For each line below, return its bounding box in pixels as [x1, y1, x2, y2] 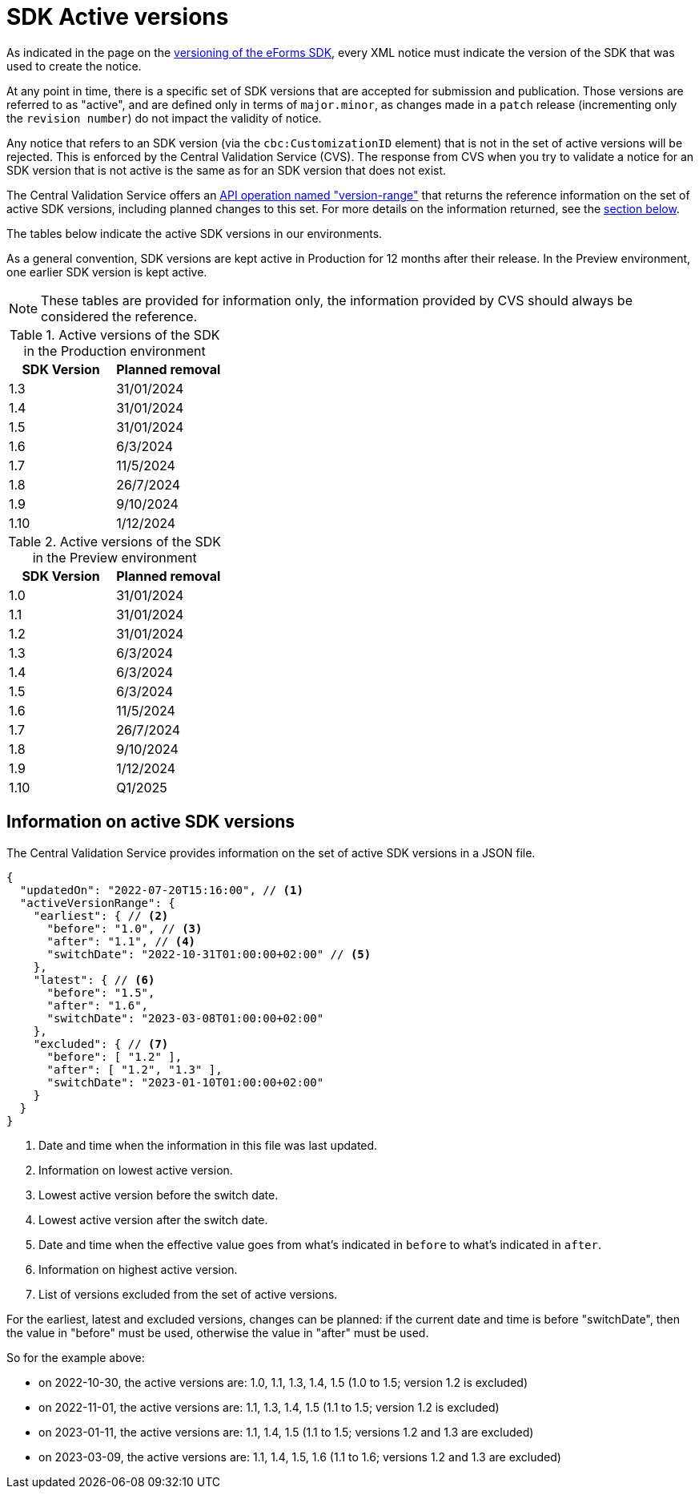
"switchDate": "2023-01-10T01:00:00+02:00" [46, 1075, 324, 1089]
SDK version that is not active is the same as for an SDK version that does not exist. [6, 163, 447, 177]
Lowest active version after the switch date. [38, 1212, 268, 1227]
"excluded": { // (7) [33, 1037, 169, 1050]
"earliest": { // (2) [33, 909, 169, 922]
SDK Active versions [6, 3, 229, 30]
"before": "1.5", [46, 985, 155, 999]
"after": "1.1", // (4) [46, 934, 196, 948]
